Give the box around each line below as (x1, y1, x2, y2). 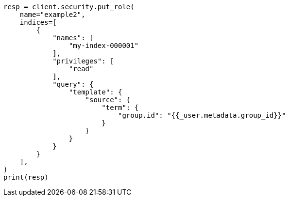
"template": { (68, 88, 122, 96)
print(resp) (3, 173, 49, 181)
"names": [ (52, 34, 94, 42)
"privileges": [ (52, 57, 114, 65)
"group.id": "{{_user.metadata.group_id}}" (118, 111, 286, 119)
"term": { (102, 104, 139, 111)
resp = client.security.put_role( (3, 3, 135, 11)
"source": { (85, 96, 131, 104)
